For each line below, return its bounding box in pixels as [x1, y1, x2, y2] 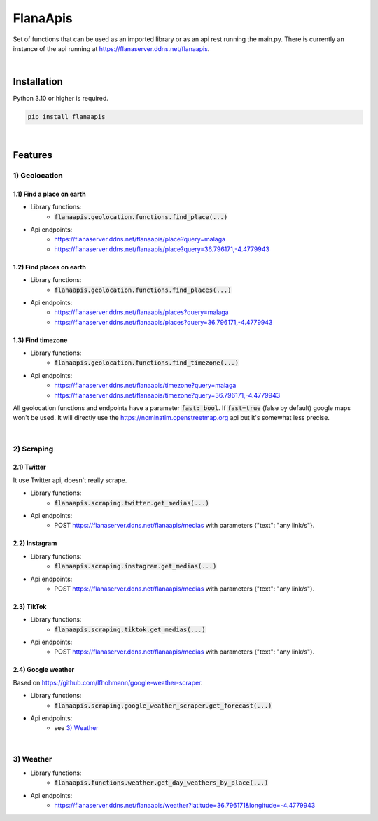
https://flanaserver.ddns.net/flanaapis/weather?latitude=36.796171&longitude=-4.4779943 [54, 801, 316, 810]
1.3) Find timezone [13, 336, 68, 344]
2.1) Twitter [13, 463, 47, 472]
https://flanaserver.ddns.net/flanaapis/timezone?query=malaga [54, 381, 237, 390]
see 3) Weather [54, 724, 99, 732]
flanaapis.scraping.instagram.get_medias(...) [54, 562, 217, 570]
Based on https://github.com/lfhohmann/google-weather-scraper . [13, 678, 203, 687]
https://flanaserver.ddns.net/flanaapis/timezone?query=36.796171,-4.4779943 [54, 391, 281, 399]
